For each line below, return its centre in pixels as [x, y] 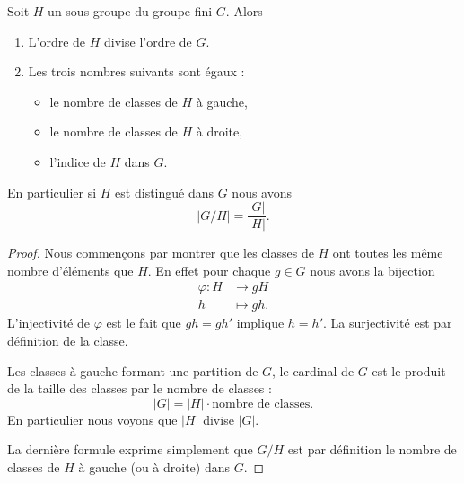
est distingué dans [165, 192]
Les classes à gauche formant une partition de [133, 370]
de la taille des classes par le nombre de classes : [140, 388]
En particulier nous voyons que [92, 419]
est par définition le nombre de [372, 449]
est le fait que [144, 323]
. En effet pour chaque [209, 270]
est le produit [409, 370]
